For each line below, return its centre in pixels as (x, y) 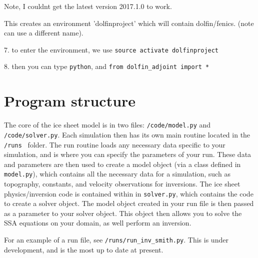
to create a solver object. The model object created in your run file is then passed (129, 203)
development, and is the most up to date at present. (84, 249)
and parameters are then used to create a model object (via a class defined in (122, 164)
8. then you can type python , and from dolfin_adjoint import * (107, 66)
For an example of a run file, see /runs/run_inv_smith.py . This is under (116, 240)
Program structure (70, 101)
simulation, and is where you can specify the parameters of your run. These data (128, 154)
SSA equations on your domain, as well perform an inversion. (98, 223)
